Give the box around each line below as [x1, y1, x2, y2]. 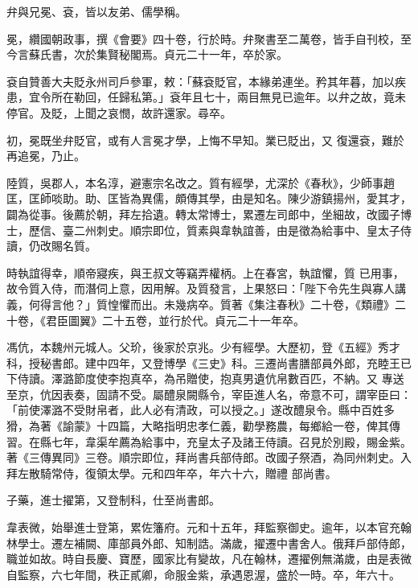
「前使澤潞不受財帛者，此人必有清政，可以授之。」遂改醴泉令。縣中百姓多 [6, 401, 395, 418]
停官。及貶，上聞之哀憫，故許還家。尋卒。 [6, 104, 232, 121]
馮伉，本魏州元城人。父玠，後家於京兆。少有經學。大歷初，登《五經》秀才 [6, 339, 400, 356]
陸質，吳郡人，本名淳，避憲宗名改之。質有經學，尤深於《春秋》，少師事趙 [6, 174, 395, 191]
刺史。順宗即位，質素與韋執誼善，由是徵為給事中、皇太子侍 [96, 221, 412, 238]
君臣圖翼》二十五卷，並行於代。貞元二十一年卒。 [45, 311, 305, 328]
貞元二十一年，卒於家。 [163, 46, 288, 63]
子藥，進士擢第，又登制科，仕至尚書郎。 [6, 491, 220, 508]
